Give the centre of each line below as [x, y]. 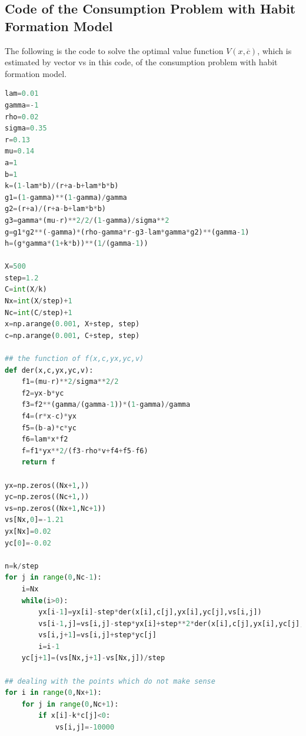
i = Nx [30, 589]
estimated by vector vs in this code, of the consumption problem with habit [141, 62]
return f [38, 462]
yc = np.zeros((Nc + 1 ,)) [47, 497]
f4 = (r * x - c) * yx [49, 416]
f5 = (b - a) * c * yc [49, 428]
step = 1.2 [22, 278]
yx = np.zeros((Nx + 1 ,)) [47, 485]
